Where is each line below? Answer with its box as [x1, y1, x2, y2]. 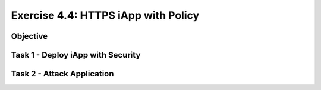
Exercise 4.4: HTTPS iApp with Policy [11, 9, 200, 22]
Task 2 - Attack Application [11, 69, 114, 79]
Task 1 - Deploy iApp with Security [11, 50, 141, 60]
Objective [11, 31, 48, 41]
